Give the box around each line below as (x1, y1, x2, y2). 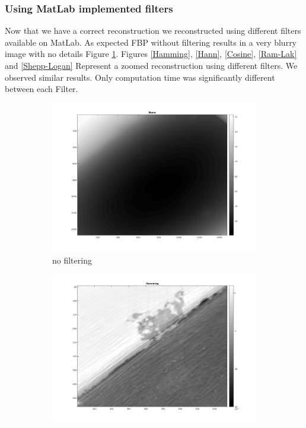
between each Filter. (5, 83, 78, 95)
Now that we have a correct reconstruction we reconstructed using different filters (5, 24, 301, 37)
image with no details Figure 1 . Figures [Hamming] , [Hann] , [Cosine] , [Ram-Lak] (5, 47, 297, 60)
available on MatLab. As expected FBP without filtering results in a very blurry (5, 36, 297, 48)
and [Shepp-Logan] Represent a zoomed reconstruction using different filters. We (5, 59, 298, 71)
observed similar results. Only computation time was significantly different (5, 71, 275, 83)
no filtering (52, 253, 92, 266)
